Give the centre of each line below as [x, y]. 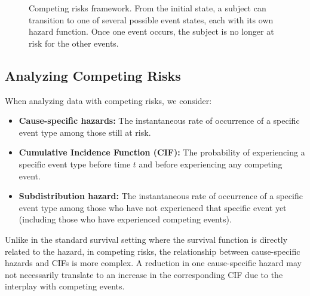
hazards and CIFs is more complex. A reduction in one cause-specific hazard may [153, 263]
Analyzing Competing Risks [93, 75]
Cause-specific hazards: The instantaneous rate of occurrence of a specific [159, 120]
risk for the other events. [74, 43]
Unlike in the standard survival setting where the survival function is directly [146, 239]
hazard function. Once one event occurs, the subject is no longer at [151, 31]
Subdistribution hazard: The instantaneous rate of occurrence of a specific [161, 196]
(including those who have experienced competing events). [125, 219]
